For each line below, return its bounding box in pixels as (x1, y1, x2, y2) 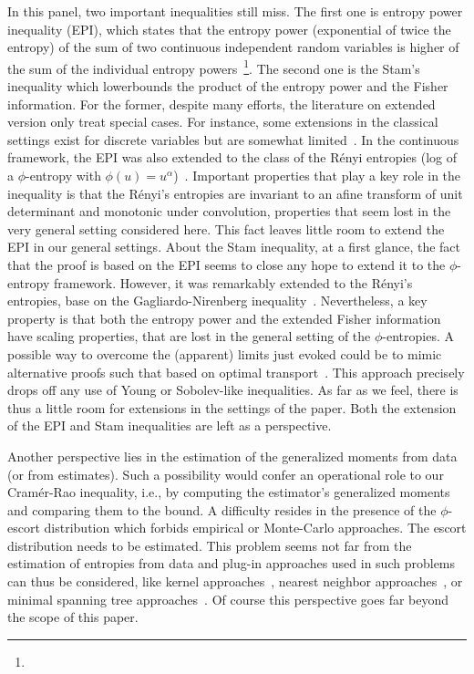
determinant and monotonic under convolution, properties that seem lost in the (7, 202, 451, 221)
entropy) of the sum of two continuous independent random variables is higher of (7, 37, 459, 57)
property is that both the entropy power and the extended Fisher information (7, 308, 441, 327)
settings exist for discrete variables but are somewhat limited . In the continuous (7, 130, 459, 149)
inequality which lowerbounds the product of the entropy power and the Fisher (7, 77, 448, 96)
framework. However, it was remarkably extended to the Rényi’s (53, 273, 413, 292)
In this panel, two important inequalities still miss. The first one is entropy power (7, 2, 463, 20)
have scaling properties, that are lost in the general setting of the (7, 327, 371, 346)
